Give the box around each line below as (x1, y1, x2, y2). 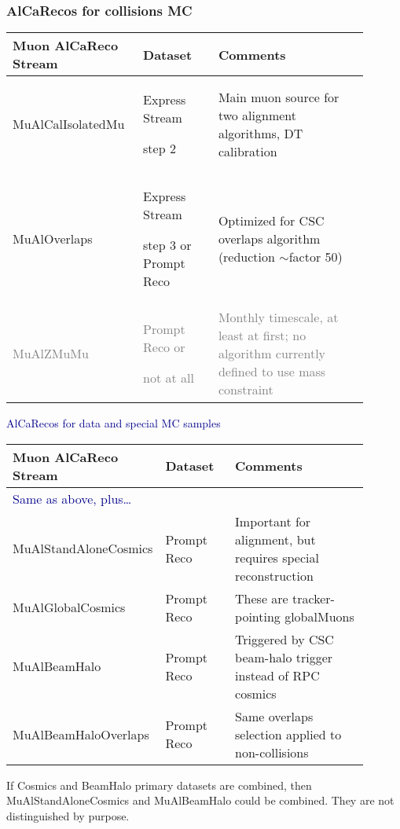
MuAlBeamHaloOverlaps (13, 724, 149, 743)
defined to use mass (218, 362, 326, 381)
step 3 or (143, 236, 192, 255)
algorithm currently (218, 344, 326, 363)
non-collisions (235, 743, 309, 761)
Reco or (143, 338, 185, 357)
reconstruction (235, 566, 314, 585)
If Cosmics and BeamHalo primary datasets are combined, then (6, 776, 312, 793)
